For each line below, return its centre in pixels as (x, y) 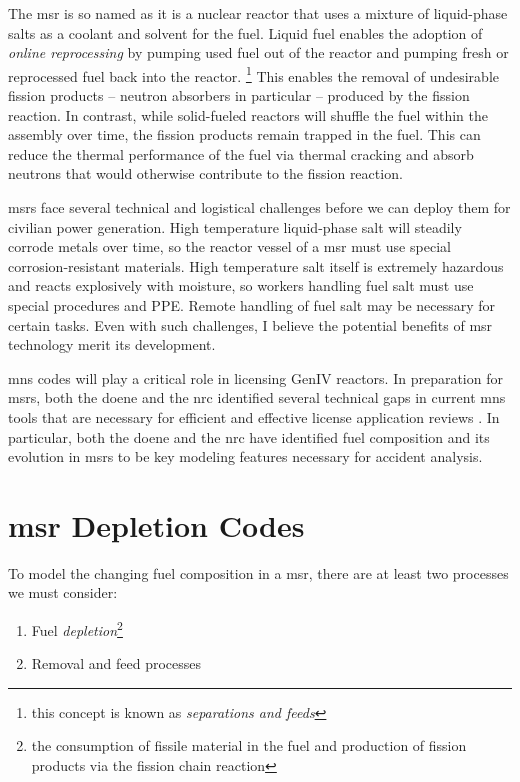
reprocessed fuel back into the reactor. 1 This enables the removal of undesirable (253, 74)
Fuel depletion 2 (77, 628)
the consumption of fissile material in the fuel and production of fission (249, 745)
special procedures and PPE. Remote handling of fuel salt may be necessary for (252, 304)
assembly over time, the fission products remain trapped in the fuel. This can (244, 134)
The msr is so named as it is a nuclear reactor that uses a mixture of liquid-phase (258, 13)
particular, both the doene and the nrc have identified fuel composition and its (249, 436)
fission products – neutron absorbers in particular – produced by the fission (239, 95)
